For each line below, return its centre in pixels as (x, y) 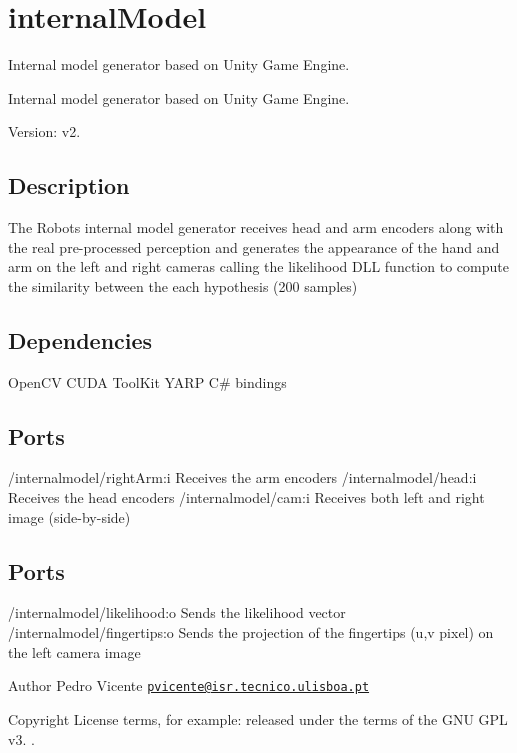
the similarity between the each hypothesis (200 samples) (183, 285)
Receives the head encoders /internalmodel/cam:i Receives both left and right (246, 497)
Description (69, 185)
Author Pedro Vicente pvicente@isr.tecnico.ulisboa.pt (189, 685)
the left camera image (74, 651)
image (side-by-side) (69, 516)
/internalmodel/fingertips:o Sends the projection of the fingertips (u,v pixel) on (251, 632)
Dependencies (80, 339)
